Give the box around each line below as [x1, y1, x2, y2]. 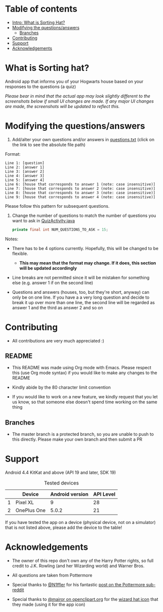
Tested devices [44, 480, 79, 486]
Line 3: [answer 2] [5, 169, 45, 174]
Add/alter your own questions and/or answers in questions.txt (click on [12, 136, 155, 142]
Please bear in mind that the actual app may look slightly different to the [5, 93, 151, 99]
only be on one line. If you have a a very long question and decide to [12, 294, 150, 300]
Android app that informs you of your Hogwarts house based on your [5, 78, 144, 84]
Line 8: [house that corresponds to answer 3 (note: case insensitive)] [5, 190, 156, 195]
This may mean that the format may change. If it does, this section [19, 260, 157, 266]
